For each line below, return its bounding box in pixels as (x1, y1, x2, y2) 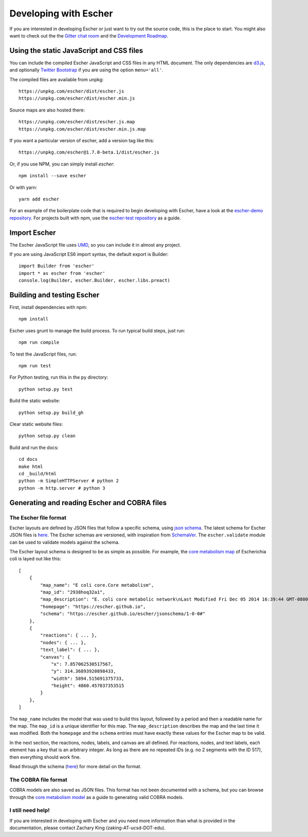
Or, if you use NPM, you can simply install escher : (9, 161, 115, 167)
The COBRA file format (9, 776, 68, 783)
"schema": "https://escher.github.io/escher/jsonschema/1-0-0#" (40, 611, 205, 617)
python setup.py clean (18, 433, 76, 439)
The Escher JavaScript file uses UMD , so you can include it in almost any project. (9, 241, 182, 248)
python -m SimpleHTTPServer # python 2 (18, 478, 119, 484)
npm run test (18, 363, 51, 369)
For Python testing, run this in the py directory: (9, 374, 108, 380)
